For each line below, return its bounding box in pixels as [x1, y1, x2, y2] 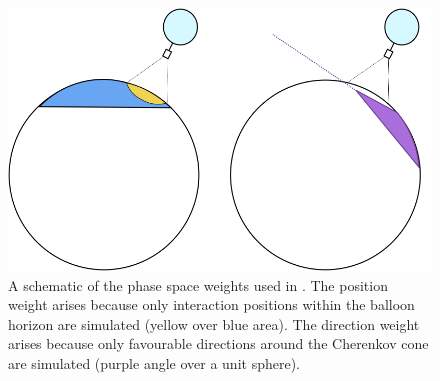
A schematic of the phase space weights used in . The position [8, 274, 388, 295]
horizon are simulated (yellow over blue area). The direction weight [8, 313, 420, 334]
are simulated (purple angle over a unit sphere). [8, 353, 300, 373]
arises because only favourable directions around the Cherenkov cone [8, 333, 429, 354]
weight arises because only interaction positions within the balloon [8, 294, 415, 315]
